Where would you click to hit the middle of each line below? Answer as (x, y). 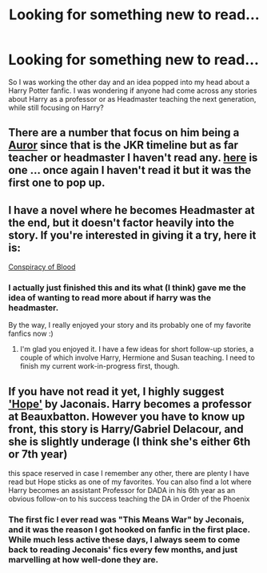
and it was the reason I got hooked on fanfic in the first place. (129, 530)
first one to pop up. (57, 183)
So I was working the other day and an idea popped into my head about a (129, 82)
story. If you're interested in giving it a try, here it (132, 235)
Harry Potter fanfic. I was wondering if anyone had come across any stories (133, 91)
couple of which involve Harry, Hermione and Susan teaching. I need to (137, 357)
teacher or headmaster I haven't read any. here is (133, 158)
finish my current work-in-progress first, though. (100, 366)
